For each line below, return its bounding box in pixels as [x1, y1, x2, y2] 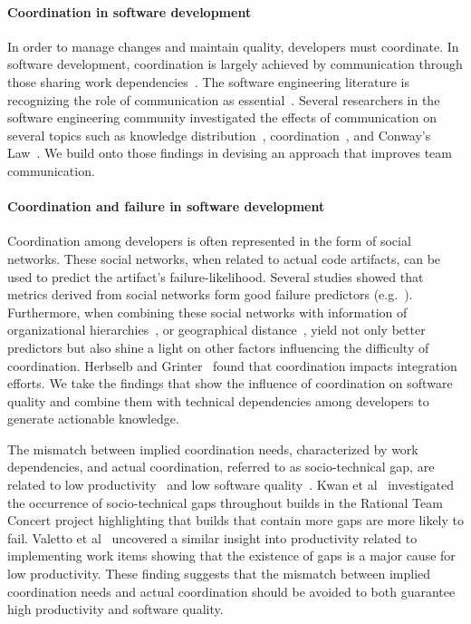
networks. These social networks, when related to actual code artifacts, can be [7, 249, 441, 268]
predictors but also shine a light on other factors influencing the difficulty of [7, 337, 429, 356]
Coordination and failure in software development [7, 197, 325, 216]
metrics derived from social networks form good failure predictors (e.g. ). [7, 285, 413, 304]
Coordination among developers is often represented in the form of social [7, 231, 411, 250]
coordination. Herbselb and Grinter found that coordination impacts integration [7, 356, 457, 375]
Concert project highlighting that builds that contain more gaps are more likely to [7, 511, 464, 530]
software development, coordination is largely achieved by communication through [7, 54, 463, 73]
